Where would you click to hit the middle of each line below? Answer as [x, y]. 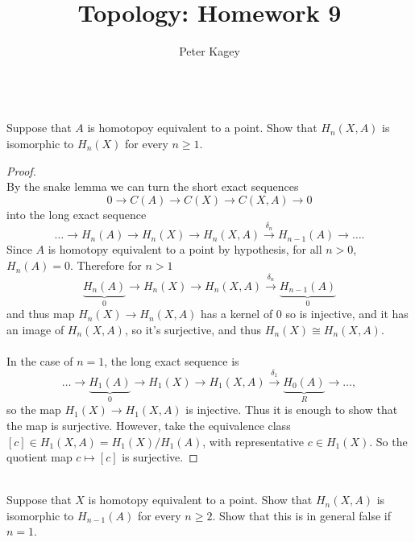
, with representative [253, 441]
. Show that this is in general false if [301, 515]
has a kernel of [237, 314]
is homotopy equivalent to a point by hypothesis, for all [185, 249]
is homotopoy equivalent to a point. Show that [202, 128]
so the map [34, 410]
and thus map [41, 314]
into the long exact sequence [77, 214]
